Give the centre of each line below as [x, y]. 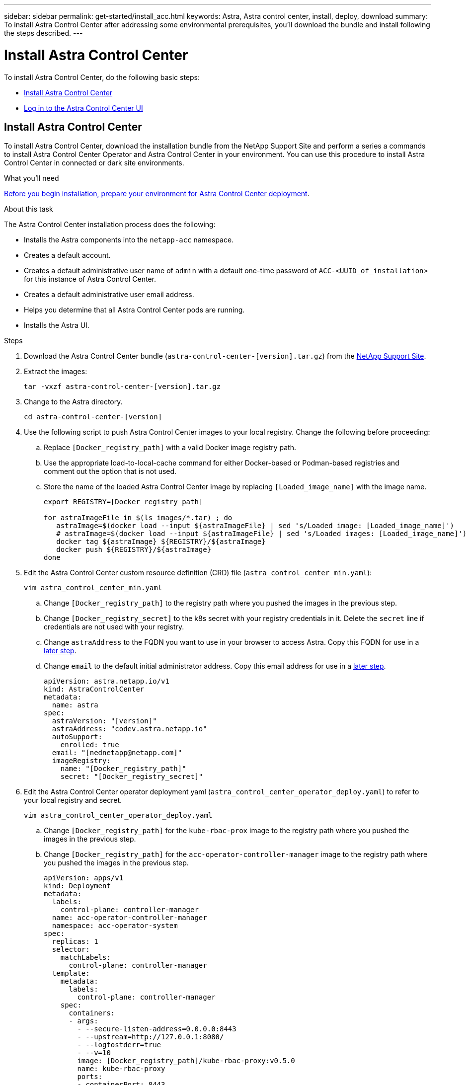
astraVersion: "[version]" [104, 721]
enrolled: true [90, 745]
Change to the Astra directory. [73, 402]
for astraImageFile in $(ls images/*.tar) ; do [138, 518]
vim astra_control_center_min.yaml [93, 588]
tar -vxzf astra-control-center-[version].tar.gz [122, 387]
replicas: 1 [75, 942]
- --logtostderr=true [119, 1045]
